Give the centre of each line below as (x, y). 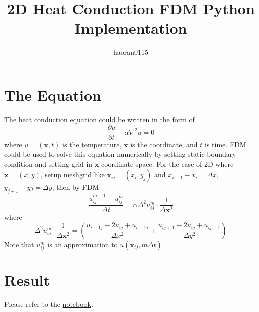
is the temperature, (92, 144)
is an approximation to (82, 244)
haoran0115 (131, 52)
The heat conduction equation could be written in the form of (99, 119)
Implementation (131, 28)
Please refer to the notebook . (49, 304)
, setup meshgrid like (72, 175)
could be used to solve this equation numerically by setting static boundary (120, 154)
